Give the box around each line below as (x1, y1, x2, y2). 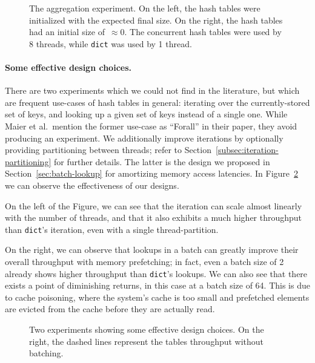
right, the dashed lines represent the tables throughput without (29, 335, 264, 347)
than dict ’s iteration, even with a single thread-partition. (5, 223, 219, 235)
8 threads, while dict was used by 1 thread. (29, 37, 192, 50)
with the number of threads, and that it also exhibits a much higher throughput (5, 211, 302, 224)
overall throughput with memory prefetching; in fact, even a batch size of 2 (5, 255, 284, 268)
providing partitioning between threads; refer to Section (5, 143, 211, 156)
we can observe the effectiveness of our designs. (5, 178, 179, 191)
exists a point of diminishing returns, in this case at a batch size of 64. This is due (5, 279, 310, 292)
